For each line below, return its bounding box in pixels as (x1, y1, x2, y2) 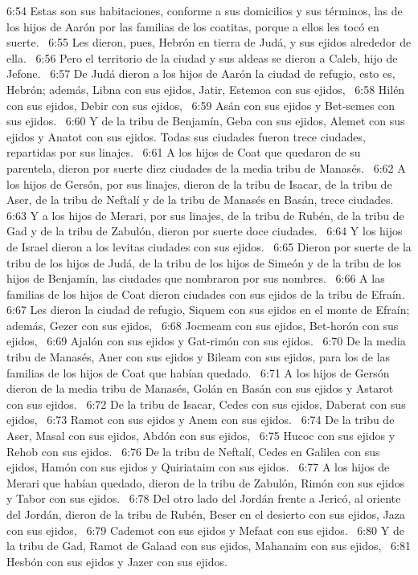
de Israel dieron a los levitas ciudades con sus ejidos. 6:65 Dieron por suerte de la (6, 238, 412, 255)
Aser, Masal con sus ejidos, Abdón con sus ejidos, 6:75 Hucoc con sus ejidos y (6, 427, 395, 444)
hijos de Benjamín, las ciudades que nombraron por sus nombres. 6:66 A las (6, 270, 385, 287)
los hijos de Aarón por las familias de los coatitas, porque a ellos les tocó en (6, 18, 379, 35)
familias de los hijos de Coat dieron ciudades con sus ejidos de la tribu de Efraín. (6, 285, 405, 302)
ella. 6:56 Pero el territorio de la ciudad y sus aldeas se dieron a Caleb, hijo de (6, 49, 398, 66)
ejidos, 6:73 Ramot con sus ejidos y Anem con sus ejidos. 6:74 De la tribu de (6, 411, 395, 428)
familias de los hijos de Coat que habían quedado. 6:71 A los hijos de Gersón (6, 364, 390, 381)
